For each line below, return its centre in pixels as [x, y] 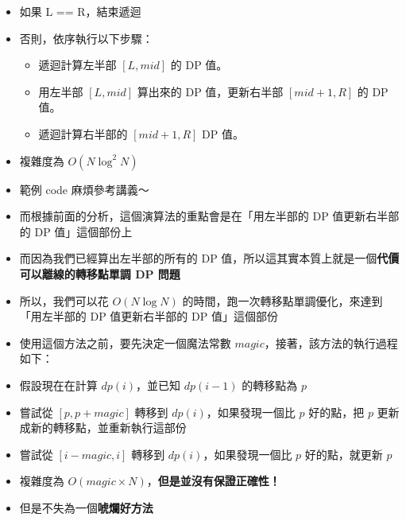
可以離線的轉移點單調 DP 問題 [100, 273]
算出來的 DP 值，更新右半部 [210, 91]
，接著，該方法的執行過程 [331, 342]
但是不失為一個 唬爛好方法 [86, 507]
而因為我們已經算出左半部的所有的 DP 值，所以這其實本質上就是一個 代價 [209, 258]
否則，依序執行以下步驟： [86, 38]
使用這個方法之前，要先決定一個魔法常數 [125, 342]
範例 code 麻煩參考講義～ [84, 189]
